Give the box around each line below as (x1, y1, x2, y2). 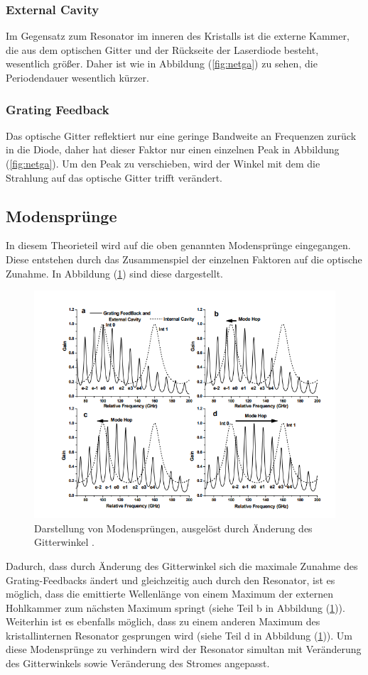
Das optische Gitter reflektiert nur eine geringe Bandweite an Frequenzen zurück (6, 128, 357, 143)
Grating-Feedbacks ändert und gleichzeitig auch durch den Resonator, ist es (6, 572, 335, 587)
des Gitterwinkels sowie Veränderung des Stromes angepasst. (6, 656, 270, 671)
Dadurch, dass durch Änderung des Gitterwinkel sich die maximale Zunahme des (6, 558, 358, 573)
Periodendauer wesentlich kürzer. (6, 70, 149, 84)
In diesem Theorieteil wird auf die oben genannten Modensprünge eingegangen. (6, 238, 351, 253)
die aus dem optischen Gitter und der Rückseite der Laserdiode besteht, (6, 42, 319, 57)
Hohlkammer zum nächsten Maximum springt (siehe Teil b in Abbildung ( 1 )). (6, 600, 345, 615)
